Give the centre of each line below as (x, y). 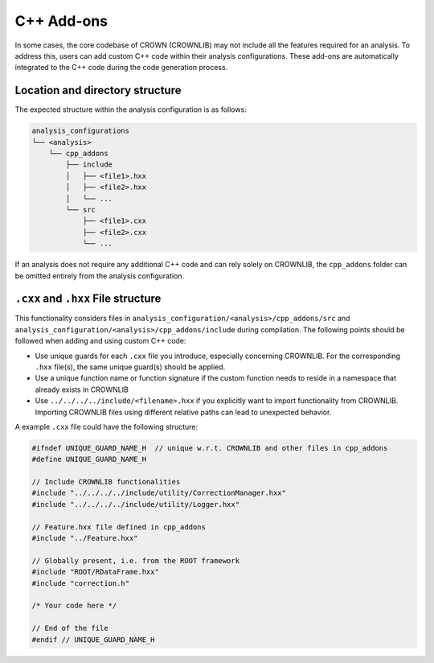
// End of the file (70, 628)
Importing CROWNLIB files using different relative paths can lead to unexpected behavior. (183, 412)
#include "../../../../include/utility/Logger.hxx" (136, 504)
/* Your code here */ (74, 606)
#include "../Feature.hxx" (85, 538)
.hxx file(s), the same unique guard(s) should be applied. (130, 367)
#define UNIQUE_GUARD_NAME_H (89, 459)
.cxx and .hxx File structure (88, 299)
